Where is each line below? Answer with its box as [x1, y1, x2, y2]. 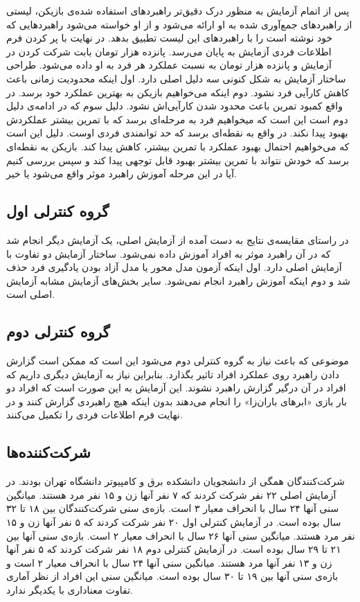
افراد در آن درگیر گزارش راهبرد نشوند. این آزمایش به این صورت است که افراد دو [6, 380, 346, 395]
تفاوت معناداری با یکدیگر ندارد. [6, 583, 133, 597]
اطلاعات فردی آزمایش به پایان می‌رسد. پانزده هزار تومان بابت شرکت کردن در [6, 44, 332, 58]
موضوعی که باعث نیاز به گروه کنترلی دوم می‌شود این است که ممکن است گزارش [6, 353, 349, 368]
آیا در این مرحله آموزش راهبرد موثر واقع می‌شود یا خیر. [6, 166, 237, 181]
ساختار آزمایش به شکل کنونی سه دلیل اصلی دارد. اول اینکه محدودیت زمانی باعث [6, 71, 346, 85]
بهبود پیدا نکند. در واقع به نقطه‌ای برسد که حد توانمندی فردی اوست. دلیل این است [6, 125, 348, 140]
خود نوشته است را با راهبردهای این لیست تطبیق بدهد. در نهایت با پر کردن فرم [6, 30, 333, 45]
